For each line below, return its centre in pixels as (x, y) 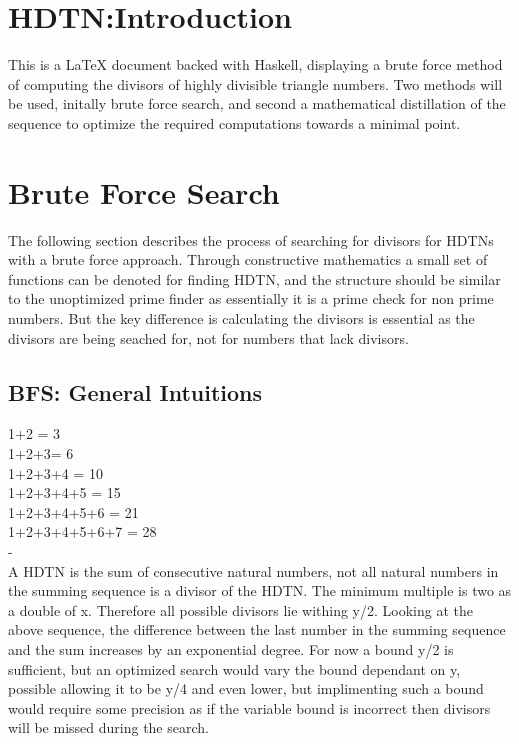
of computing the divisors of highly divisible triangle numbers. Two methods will (255, 83)
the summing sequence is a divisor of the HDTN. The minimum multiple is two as (260, 590)
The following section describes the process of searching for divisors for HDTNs (251, 239)
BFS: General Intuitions (135, 391)
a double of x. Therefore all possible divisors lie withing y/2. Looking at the (240, 609)
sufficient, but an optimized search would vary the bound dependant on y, (234, 668)
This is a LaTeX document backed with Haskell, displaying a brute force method (255, 64)
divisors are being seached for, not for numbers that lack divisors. (208, 337)
